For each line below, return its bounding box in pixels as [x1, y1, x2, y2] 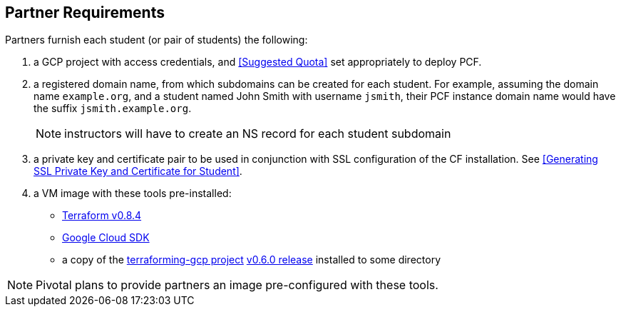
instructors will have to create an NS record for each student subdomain [64, 126, 451, 141]
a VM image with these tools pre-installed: [34, 187, 232, 200]
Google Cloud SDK [62, 231, 150, 244]
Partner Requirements [5, 4, 165, 21]
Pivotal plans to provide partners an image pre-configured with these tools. [36, 278, 438, 293]
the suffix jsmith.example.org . [34, 102, 192, 115]
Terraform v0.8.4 [62, 209, 142, 222]
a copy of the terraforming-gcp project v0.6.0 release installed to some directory [62, 253, 441, 266]
